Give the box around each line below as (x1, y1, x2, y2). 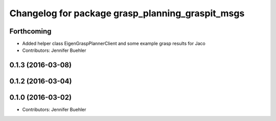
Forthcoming (9, 27, 52, 36)
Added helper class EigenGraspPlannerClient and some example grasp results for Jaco (22, 41, 205, 47)
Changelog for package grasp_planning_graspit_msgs (9, 8, 245, 19)
